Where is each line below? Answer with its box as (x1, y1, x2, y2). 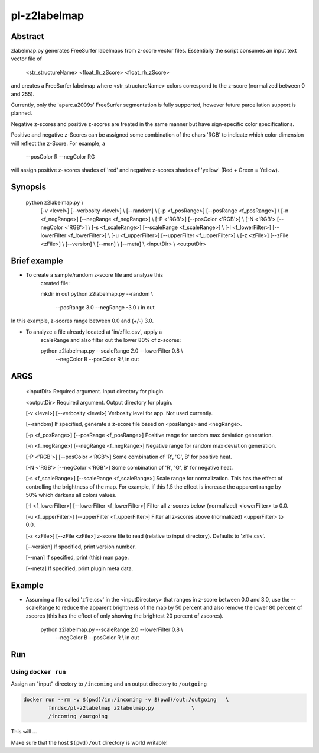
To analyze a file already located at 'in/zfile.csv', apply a (25, 328, 162, 335)
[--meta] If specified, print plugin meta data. (25, 565, 134, 572)
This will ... (11, 728, 37, 735)
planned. (11, 109, 32, 117)
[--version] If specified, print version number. (25, 543, 136, 550)
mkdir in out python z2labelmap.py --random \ (40, 290, 154, 298)
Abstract (11, 31, 44, 41)
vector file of (11, 55, 43, 62)
